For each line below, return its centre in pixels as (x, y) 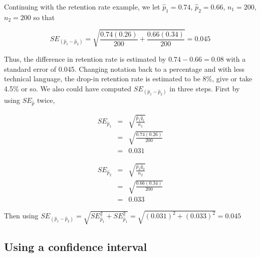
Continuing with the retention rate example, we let (82, 7)
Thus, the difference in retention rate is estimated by (85, 58)
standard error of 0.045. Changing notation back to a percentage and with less (124, 69)
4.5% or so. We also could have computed (68, 88)
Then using (21, 216)
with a (236, 58)
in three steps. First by (205, 88)
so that (44, 17)
